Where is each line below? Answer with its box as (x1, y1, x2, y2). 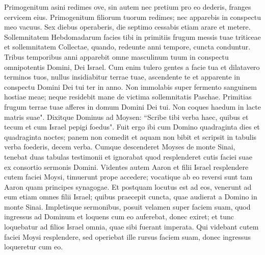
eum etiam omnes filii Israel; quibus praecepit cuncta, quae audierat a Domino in (4, 191, 257, 202)
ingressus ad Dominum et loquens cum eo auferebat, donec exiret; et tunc (4, 211, 234, 222)
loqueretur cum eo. (4, 241, 63, 252)
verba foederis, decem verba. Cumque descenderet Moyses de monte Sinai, (4, 141, 235, 152)
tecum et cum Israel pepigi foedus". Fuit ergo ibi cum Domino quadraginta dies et (4, 121, 260, 132)
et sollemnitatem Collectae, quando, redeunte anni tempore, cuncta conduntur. (4, 41, 251, 52)
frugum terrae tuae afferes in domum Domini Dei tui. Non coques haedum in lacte (4, 101, 261, 112)
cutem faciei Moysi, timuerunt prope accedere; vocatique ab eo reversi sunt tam (4, 171, 253, 182)
